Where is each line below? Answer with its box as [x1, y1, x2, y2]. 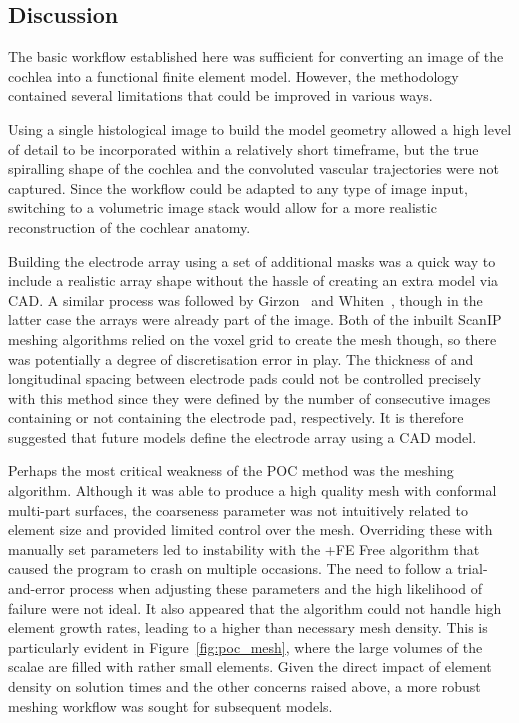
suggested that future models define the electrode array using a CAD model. [8, 426, 477, 447]
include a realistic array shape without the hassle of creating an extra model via [8, 270, 499, 291]
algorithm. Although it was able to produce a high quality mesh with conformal [8, 480, 497, 501]
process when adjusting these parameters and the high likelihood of [69, 578, 482, 599]
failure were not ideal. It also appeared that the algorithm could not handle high [8, 597, 502, 618]
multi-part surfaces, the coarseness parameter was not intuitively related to [8, 499, 468, 520]
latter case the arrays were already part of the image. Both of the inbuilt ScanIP [8, 309, 502, 330]
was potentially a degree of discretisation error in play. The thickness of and [8, 348, 474, 369]
